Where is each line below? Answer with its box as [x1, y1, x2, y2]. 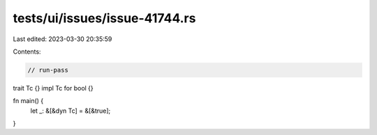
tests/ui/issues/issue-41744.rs [13, 10, 196, 26]
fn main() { [13, 97, 44, 105]
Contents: [13, 47, 41, 56]
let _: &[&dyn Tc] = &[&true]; [30, 106, 111, 115]
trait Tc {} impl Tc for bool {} [13, 84, 94, 92]
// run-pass [27, 66, 69, 74]
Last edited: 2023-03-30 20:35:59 [13, 35, 112, 43]
